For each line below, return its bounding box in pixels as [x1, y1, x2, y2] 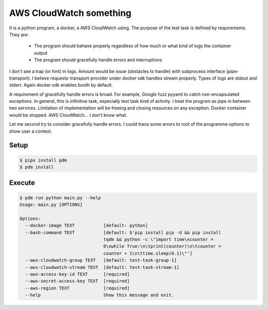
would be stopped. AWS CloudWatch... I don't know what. [9, 112, 128, 118]
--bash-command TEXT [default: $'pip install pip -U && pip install [25, 230, 221, 235]
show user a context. [9, 128, 52, 134]
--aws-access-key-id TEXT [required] [25, 271, 130, 277]
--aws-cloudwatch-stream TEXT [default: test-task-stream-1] [25, 264, 180, 270]
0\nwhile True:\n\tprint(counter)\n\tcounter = [103, 243, 221, 249]
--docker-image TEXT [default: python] [25, 223, 148, 229]
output [34, 50, 48, 56]
